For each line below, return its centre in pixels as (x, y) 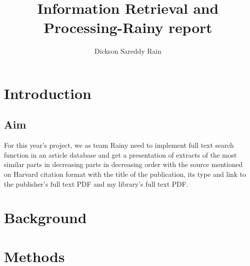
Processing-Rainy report (128, 27)
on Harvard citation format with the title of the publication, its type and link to (125, 174)
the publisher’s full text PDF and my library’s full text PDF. (96, 183)
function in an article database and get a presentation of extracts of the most (120, 154)
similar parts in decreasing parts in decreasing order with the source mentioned (123, 164)
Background (46, 217)
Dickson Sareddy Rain (128, 51)
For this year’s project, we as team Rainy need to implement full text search (119, 145)
